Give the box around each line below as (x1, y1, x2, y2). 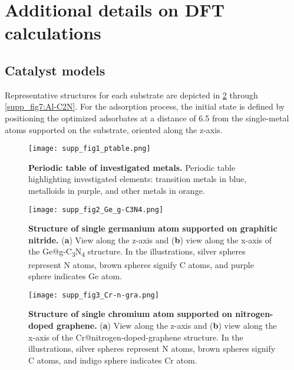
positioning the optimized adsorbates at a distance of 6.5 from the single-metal (5, 111, 289, 124)
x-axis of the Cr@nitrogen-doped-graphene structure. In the (28, 331, 243, 343)
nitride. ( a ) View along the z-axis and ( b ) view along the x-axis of (28, 233, 272, 246)
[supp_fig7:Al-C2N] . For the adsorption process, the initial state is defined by (5, 100, 285, 113)
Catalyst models (5, 61, 105, 79)
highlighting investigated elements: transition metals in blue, (28, 173, 247, 185)
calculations (5, 21, 101, 45)
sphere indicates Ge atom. (28, 270, 122, 282)
